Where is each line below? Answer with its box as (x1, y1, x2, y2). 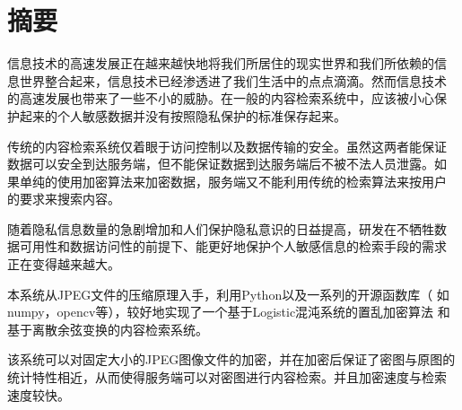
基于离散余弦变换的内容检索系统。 (7, 319, 208, 338)
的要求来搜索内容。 (7, 189, 120, 208)
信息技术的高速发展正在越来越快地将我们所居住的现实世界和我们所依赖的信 (7, 54, 447, 73)
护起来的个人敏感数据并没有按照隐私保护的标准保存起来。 (7, 106, 346, 125)
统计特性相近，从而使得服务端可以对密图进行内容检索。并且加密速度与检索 (7, 368, 447, 387)
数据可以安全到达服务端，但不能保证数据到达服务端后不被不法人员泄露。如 (7, 154, 447, 173)
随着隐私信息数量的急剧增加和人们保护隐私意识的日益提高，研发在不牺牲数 (7, 219, 447, 238)
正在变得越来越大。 (7, 255, 120, 274)
